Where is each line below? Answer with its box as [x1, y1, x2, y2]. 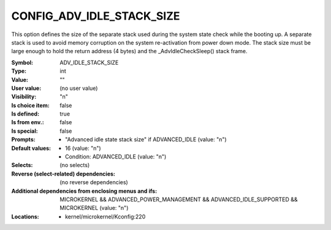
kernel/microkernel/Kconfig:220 [65, 213, 146, 220]
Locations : [11, 213, 39, 220]
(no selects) [59, 161, 90, 169]
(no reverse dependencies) [59, 179, 128, 186]
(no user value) [59, 84, 98, 92]
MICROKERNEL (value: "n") [59, 204, 129, 212]
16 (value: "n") [65, 144, 101, 152]
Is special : [11, 127, 38, 135]
